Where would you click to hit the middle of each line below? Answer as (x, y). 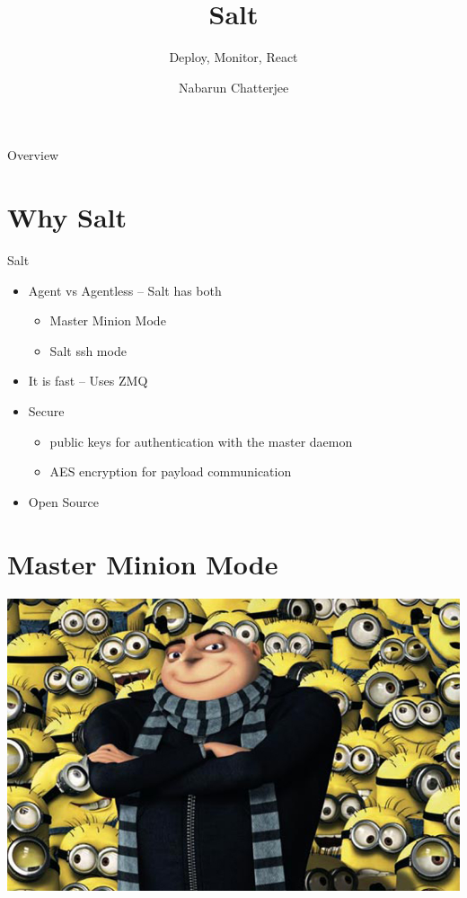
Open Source (64, 501)
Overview (33, 155)
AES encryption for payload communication (171, 471)
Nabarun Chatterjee (233, 87)
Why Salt (67, 217)
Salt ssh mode (88, 350)
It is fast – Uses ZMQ (88, 381)
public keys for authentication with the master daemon (201, 441)
